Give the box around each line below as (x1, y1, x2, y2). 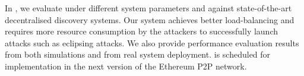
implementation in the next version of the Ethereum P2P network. (5, 59, 247, 72)
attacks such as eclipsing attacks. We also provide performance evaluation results (5, 36, 299, 49)
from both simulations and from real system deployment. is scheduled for (5, 48, 271, 61)
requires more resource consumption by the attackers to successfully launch (5, 25, 278, 37)
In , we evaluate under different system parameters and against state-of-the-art (5, 2, 292, 14)
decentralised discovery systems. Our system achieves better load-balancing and (5, 13, 294, 26)
